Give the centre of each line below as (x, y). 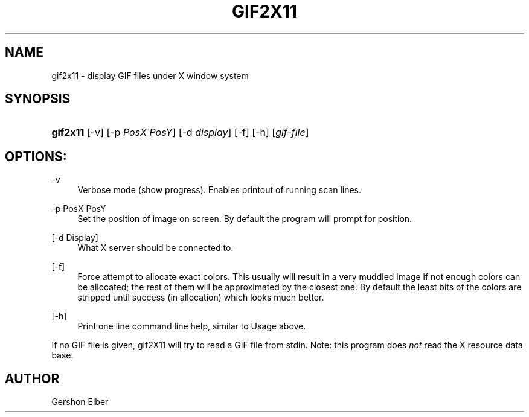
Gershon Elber (80, 402)
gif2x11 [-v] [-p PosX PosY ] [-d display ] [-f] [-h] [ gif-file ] (180, 132)
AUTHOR (32, 378)
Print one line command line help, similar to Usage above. (192, 326)
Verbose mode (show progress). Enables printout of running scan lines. (220, 190)
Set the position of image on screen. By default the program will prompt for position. (245, 219)
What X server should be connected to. (155, 248)
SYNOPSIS (38, 99)
